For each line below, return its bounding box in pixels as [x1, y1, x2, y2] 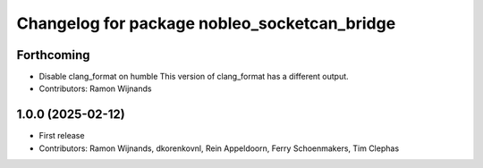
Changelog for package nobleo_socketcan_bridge [16, 13, 396, 33]
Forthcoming [16, 47, 90, 63]
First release [38, 130, 85, 141]
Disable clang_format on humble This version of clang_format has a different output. [38, 71, 349, 82]
